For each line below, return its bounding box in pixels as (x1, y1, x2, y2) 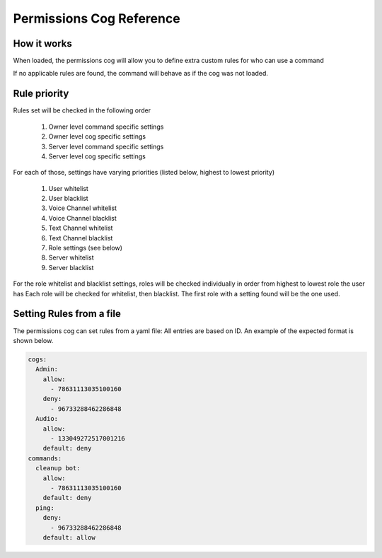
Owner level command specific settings (48, 122, 164, 131)
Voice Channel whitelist (48, 204, 117, 212)
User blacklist (48, 194, 88, 203)
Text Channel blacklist (48, 233, 113, 242)
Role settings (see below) (48, 244, 123, 252)
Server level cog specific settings (48, 152, 146, 161)
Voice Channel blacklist (48, 214, 117, 222)
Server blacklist (48, 263, 94, 272)
